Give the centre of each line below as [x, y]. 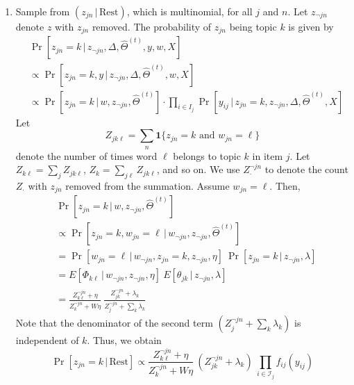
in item [268, 155]
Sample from [43, 11]
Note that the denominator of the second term [114, 323]
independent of [47, 340]
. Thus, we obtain [124, 340]
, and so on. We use [198, 169]
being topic [253, 26]
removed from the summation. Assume [147, 185]
